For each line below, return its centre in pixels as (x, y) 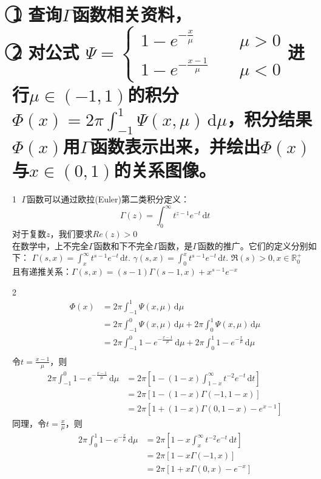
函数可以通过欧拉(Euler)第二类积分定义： (108, 199)
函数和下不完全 (123, 245)
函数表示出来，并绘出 (175, 146)
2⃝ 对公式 (46, 51)
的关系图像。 (165, 170)
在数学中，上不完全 (50, 245)
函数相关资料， (132, 14)
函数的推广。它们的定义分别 (253, 245)
